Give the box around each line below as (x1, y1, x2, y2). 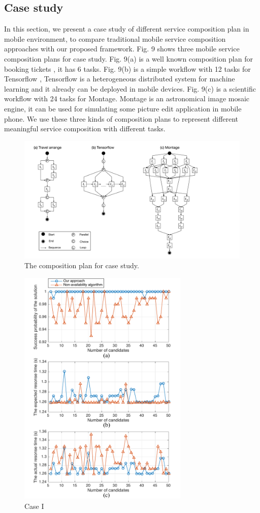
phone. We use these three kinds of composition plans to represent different (4, 113, 239, 124)
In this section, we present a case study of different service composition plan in (4, 23, 249, 34)
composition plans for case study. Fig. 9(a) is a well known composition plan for (4, 53, 253, 64)
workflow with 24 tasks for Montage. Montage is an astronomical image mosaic (4, 93, 250, 104)
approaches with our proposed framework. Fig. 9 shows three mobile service (4, 43, 240, 54)
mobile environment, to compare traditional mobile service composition (4, 33, 226, 44)
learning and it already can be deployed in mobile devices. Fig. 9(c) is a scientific (4, 83, 256, 94)
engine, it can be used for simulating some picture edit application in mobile (4, 103, 242, 113)
